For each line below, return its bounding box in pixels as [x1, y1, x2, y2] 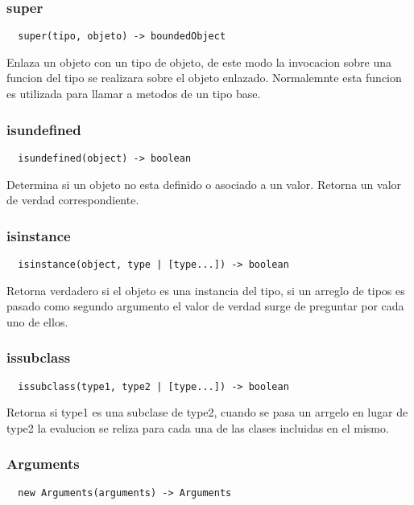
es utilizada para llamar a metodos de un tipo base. [6, 85, 261, 102]
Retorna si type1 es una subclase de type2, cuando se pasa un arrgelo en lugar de [6, 404, 408, 421]
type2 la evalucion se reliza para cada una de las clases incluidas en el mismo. [6, 419, 389, 436]
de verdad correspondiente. [6, 191, 139, 208]
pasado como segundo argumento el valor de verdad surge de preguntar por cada [6, 298, 404, 314]
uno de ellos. [6, 313, 68, 330]
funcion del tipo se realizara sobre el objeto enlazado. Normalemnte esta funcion [6, 69, 402, 86]
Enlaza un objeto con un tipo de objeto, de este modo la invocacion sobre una [6, 53, 391, 70]
